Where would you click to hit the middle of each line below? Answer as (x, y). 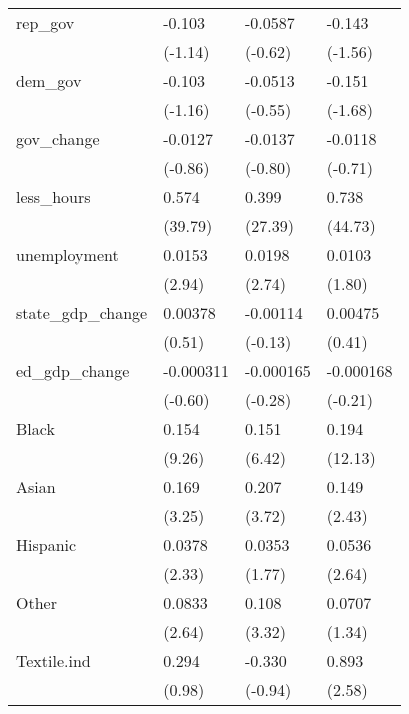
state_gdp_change (82, 312)
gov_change (58, 138)
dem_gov (49, 80)
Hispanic (46, 544)
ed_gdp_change (73, 370)
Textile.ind (53, 660)
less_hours (53, 196)
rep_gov (45, 22)
